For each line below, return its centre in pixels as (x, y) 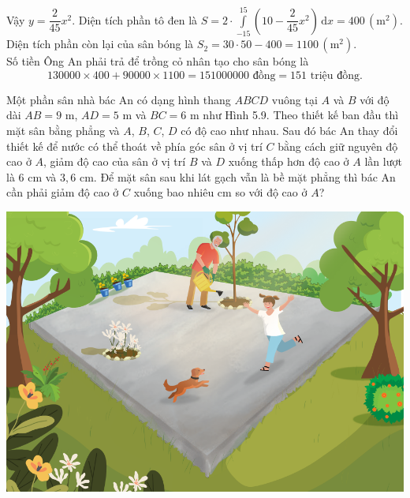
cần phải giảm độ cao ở (63, 192)
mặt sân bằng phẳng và (63, 130)
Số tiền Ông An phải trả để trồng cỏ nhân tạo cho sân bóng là (158, 61)
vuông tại (294, 99)
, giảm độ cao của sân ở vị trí (115, 161)
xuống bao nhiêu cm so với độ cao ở (220, 192)
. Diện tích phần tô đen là (135, 19)
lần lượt (383, 161)
